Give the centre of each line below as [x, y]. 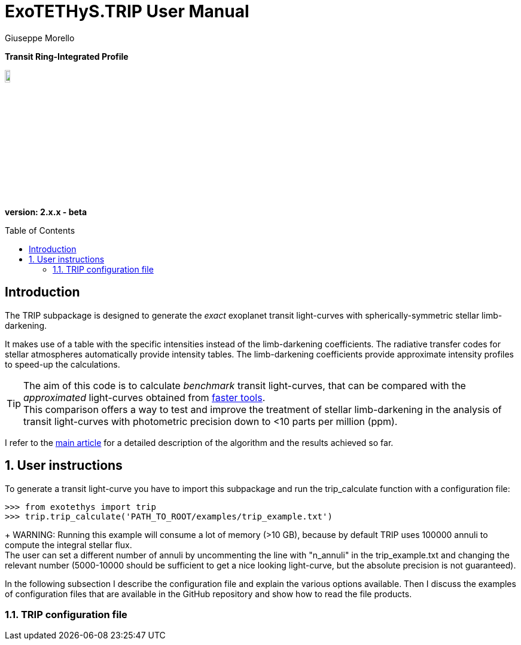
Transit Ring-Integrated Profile [67, 56]
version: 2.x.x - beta [46, 212]
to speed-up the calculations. [63, 364]
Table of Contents [40, 230]
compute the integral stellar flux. [68, 545]
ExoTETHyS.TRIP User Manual [127, 11]
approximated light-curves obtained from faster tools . [144, 397]
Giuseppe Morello [40, 38]
